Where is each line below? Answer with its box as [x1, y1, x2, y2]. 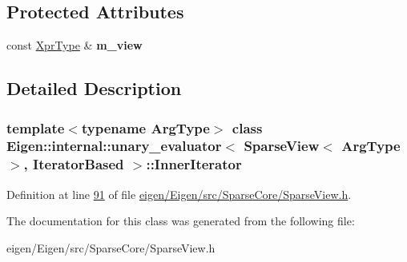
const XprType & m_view [6, 37, 143, 54]
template [6, 117, 65, 137]
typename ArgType [81, 117, 210, 137]
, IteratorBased [23, 154, 124, 174]
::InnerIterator [146, 154, 242, 174]
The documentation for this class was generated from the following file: [6, 212, 355, 229]
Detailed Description [6, 76, 182, 101]
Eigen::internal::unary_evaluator [6, 136, 222, 156]
